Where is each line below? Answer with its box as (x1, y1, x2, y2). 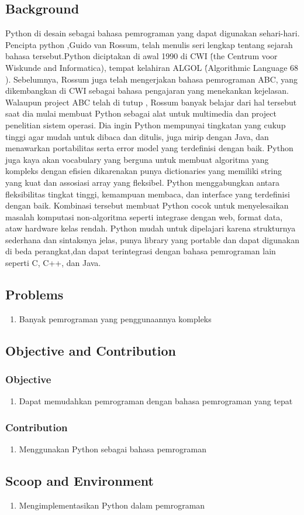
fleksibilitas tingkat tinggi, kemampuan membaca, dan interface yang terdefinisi (5, 187, 290, 200)
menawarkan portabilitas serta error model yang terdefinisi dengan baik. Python (5, 142, 293, 154)
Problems (5, 285, 64, 303)
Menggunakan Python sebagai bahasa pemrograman (19, 443, 206, 455)
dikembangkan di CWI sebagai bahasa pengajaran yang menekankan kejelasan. (5, 84, 289, 97)
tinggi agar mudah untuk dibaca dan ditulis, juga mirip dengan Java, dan (5, 130, 269, 142)
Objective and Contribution (5, 341, 177, 359)
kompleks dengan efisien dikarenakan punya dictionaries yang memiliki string (5, 165, 282, 177)
